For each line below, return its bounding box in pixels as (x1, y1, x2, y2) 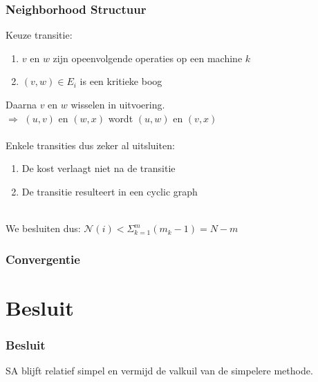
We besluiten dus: (6, 221, 81, 236)
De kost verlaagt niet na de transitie (21, 161, 176, 175)
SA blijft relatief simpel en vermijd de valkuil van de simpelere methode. (6, 363, 313, 378)
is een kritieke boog (79, 74, 162, 88)
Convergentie (6, 250, 80, 267)
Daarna (6, 97, 37, 111)
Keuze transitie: (6, 28, 73, 42)
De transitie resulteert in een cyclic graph (21, 184, 198, 198)
